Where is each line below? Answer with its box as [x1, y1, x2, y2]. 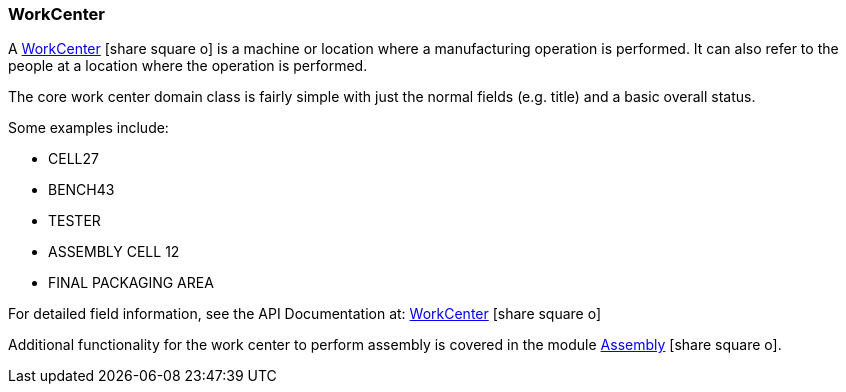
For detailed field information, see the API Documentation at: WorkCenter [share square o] [8, 305, 602, 323]
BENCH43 [48, 181, 115, 199]
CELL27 [48, 150, 99, 168]
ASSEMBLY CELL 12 [48, 243, 180, 261]
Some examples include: [8, 119, 169, 137]
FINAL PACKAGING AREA [48, 274, 214, 292]
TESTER [48, 212, 101, 230]
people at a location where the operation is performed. [8, 57, 368, 75]
